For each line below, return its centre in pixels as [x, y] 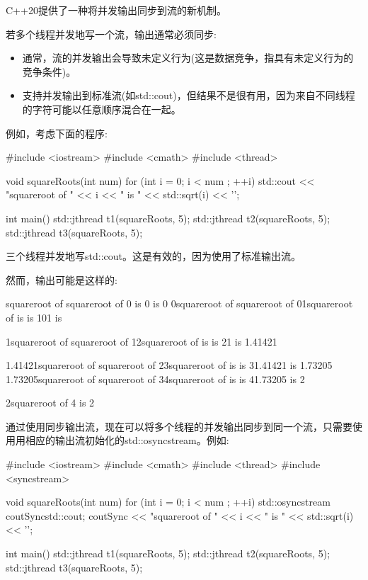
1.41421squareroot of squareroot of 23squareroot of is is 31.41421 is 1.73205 [169, 365]
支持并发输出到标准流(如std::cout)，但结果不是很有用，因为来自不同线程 [189, 95]
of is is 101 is [34, 317]
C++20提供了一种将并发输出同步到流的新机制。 [116, 10]
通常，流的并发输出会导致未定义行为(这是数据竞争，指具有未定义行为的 [188, 58]
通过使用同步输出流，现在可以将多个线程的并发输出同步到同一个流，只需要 [179, 426]
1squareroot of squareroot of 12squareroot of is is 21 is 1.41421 [142, 341]
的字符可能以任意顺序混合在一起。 [102, 109]
